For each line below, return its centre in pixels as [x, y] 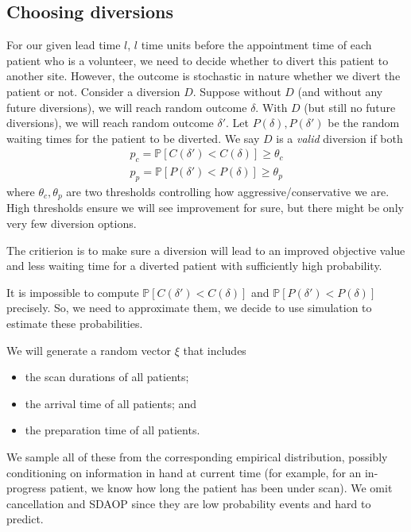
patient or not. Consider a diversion [93, 91]
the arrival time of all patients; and [111, 403]
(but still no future [350, 107]
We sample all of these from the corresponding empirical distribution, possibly [197, 457]
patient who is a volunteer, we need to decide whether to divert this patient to [198, 60]
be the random [364, 123]
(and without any [340, 91]
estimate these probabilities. [75, 324]
